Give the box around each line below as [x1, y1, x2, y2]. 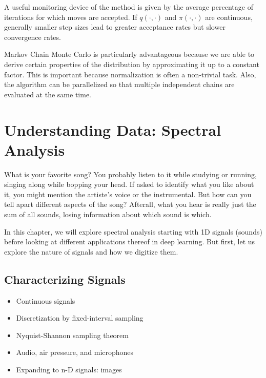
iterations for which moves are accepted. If [4, 11, 137, 22]
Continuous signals [16, 295, 75, 306]
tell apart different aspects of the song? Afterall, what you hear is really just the [4, 199, 256, 209]
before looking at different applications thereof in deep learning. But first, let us [4, 236, 255, 247]
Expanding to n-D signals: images [16, 364, 122, 374]
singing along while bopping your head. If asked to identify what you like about [4, 179, 254, 190]
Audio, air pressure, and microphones [16, 347, 134, 358]
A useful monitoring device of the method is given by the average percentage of [4, 2, 253, 12]
